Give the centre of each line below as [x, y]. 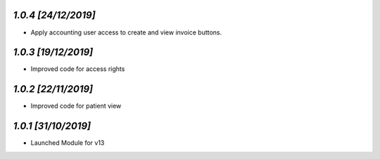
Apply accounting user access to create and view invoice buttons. [126, 32]
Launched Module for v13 [68, 143]
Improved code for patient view [76, 106]
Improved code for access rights [78, 69]
